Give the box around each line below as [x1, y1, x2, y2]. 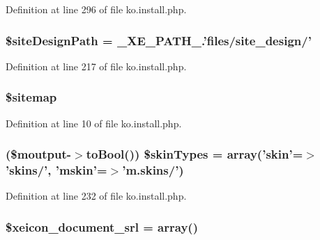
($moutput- [6, 145, 72, 163]
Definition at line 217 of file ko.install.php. [6, 58, 187, 73]
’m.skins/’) [122, 161, 184, 179]
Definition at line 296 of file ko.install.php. [6, 2, 187, 16]
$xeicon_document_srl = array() [6, 218, 198, 235]
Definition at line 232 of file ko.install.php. [6, 189, 187, 203]
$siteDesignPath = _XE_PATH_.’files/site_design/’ [6, 31, 312, 49]
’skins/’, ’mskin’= [6, 161, 107, 179]
